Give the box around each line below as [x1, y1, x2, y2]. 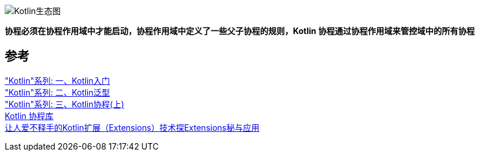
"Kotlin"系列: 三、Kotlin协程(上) [5, 99, 124, 109]
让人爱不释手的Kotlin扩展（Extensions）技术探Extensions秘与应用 [5, 122, 259, 133]
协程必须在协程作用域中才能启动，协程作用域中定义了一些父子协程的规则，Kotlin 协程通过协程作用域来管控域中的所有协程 [5, 26, 475, 36]
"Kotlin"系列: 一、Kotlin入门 [5, 75, 110, 86]
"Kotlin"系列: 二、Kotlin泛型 [5, 87, 110, 97]
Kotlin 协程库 [5, 110, 54, 121]
